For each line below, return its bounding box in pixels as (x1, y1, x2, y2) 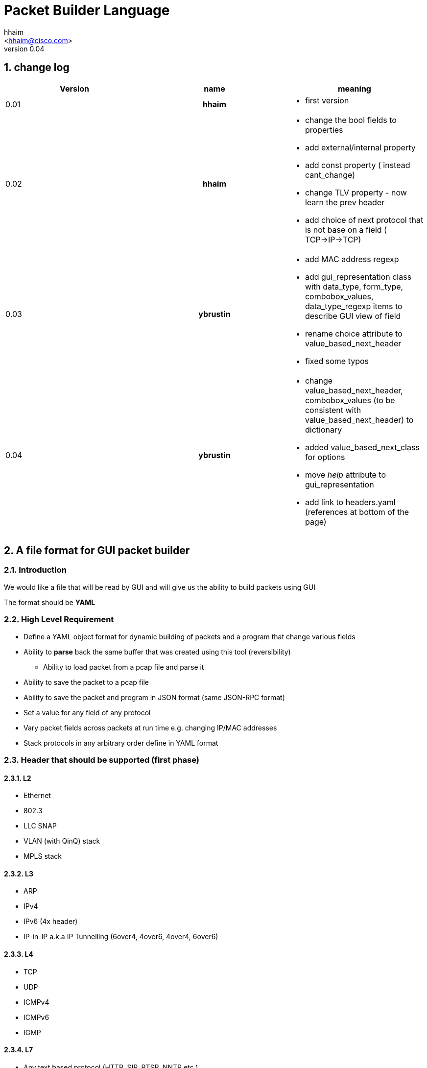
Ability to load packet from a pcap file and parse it (43, 662, 204, 671)
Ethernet (24, 791, 51, 800)
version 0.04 (4, 44, 45, 53)
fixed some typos (305, 356, 369, 366)
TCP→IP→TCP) (305, 234, 361, 244)
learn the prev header (305, 197, 385, 207)
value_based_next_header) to (305, 414, 414, 425)
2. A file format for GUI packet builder (4, 544, 190, 557)
